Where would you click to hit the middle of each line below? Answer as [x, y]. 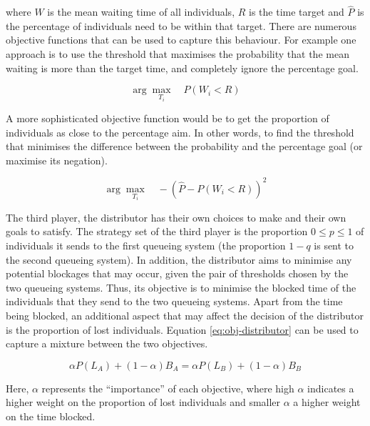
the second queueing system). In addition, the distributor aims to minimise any [179, 259]
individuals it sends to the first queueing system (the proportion [146, 245]
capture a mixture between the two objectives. [107, 343]
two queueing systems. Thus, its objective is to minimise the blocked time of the [181, 287]
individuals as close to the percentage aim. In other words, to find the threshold [180, 132]
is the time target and [297, 12]
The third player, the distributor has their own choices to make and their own [176, 217]
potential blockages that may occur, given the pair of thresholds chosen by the [177, 273]
